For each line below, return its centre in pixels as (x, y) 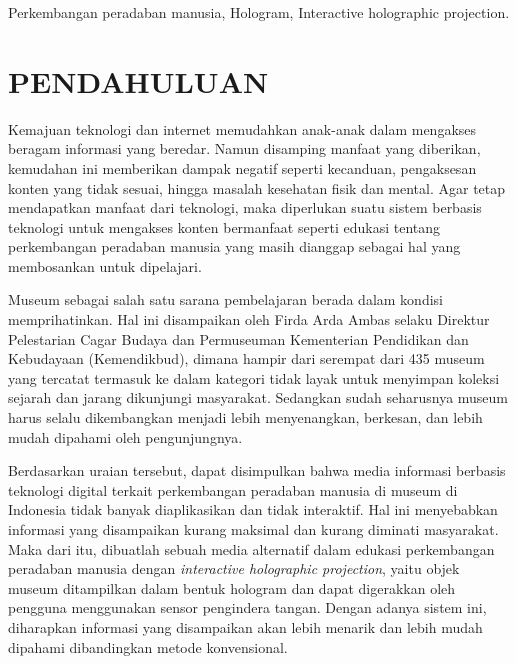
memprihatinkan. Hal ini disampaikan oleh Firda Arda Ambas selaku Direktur (249, 319)
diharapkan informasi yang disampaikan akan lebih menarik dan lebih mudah (245, 626)
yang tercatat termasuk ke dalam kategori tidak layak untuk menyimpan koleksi (254, 377)
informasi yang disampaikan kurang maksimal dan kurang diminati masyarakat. (253, 529)
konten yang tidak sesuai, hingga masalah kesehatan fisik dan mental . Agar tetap (257, 187)
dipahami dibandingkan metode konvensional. (148, 646)
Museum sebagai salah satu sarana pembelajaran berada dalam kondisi (225, 299)
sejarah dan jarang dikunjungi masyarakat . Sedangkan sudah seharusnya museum (258, 397)
